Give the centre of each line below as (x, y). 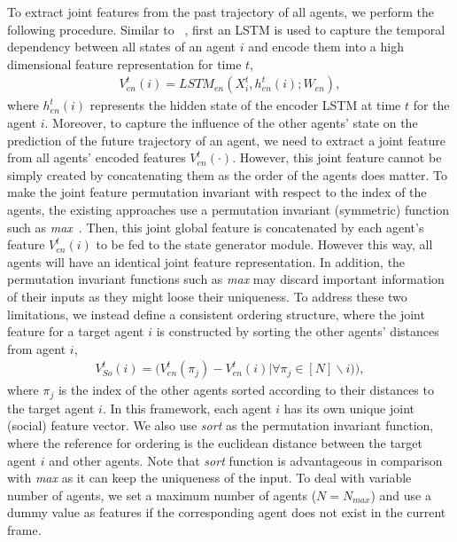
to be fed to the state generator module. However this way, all (264, 244)
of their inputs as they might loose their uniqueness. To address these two (207, 296)
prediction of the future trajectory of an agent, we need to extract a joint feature (226, 140)
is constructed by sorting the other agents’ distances (298, 331)
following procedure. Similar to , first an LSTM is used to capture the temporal (226, 29)
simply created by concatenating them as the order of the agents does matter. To (228, 174)
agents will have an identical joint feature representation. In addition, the (206, 261)
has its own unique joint (349, 408)
